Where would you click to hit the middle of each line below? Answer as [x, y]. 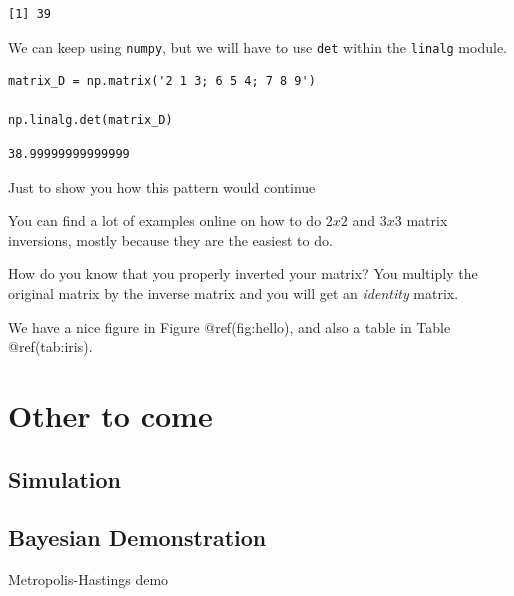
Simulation [65, 478]
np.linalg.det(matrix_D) [90, 120]
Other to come [110, 414]
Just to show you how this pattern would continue [162, 186]
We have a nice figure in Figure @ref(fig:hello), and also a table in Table [229, 326]
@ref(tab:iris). [50, 346]
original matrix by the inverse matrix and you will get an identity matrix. [233, 293]
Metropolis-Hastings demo [88, 579]
